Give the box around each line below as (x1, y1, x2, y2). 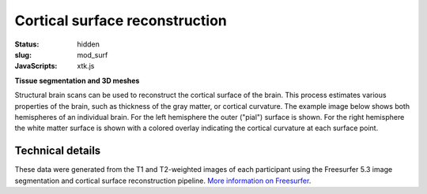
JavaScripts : (14, 62, 58, 71)
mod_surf (77, 50, 108, 59)
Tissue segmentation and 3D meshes (14, 76, 140, 85)
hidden (77, 39, 100, 49)
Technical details (14, 144, 101, 158)
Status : (14, 39, 40, 49)
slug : (14, 50, 32, 59)
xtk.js (77, 62, 95, 71)
